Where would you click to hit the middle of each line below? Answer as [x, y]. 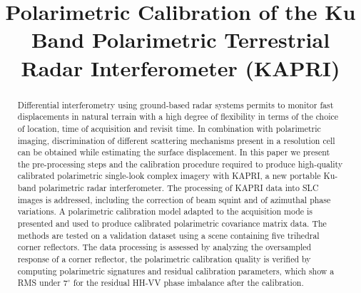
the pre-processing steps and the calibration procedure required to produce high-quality [180, 164]
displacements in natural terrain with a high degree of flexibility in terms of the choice [178, 117]
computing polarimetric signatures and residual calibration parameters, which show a [176, 271]
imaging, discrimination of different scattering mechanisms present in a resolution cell [176, 140]
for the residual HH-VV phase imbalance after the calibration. [188, 283]
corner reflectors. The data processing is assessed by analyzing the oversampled [164, 247]
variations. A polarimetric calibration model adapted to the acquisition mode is [165, 211]
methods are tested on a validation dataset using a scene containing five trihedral [168, 235]
